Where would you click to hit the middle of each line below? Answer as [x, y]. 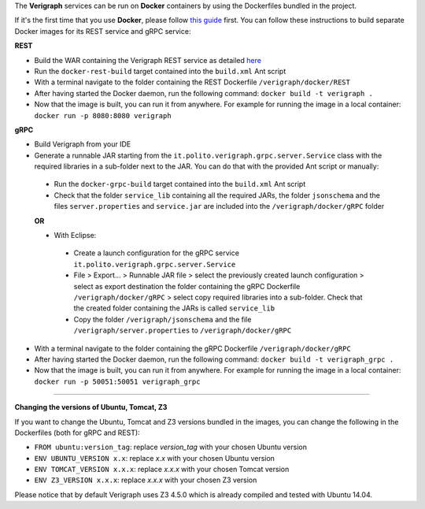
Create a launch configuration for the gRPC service [157, 253]
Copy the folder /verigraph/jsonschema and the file [163, 319]
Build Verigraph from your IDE [83, 144]
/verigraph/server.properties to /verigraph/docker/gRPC [183, 330]
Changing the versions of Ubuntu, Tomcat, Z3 [91, 407]
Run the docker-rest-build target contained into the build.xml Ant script [160, 71]
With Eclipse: [75, 236]
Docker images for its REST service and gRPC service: [103, 31]
